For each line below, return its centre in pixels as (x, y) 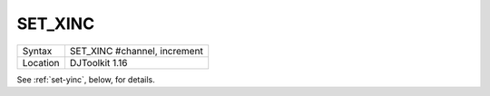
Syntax (37, 51)
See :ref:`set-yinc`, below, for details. (86, 79)
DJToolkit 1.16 (98, 62)
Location (41, 62)
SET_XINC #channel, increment (136, 51)
